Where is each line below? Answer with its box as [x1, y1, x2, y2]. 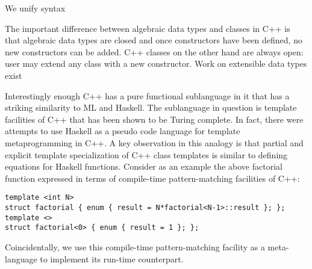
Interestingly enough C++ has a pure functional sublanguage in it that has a [5, 89, 290, 102]
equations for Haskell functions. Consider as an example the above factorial [5, 160, 282, 173]
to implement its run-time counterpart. [40, 252, 184, 265]
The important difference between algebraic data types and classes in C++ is [5, 22, 290, 34]
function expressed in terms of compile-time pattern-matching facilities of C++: [5, 172, 300, 184]
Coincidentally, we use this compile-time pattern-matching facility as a [5, 240, 265, 253]
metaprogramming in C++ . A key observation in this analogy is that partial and [5, 136, 304, 149]
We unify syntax [5, 2, 66, 14]
